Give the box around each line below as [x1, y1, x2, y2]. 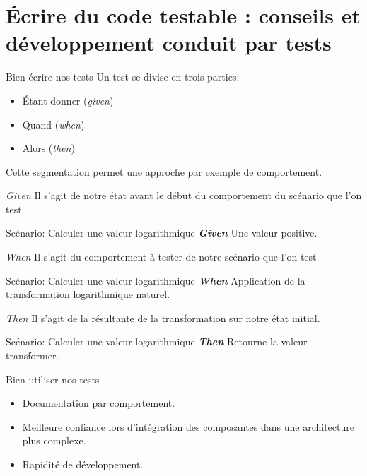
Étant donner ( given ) [22, 93, 114, 107]
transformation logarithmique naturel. [6, 287, 170, 302]
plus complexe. [22, 433, 86, 448]
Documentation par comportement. [22, 395, 175, 410]
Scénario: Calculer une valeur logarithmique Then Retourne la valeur [6, 334, 308, 349]
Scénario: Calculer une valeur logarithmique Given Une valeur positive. [6, 225, 318, 240]
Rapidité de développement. [22, 457, 144, 471]
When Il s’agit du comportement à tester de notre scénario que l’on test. [6, 249, 320, 264]
